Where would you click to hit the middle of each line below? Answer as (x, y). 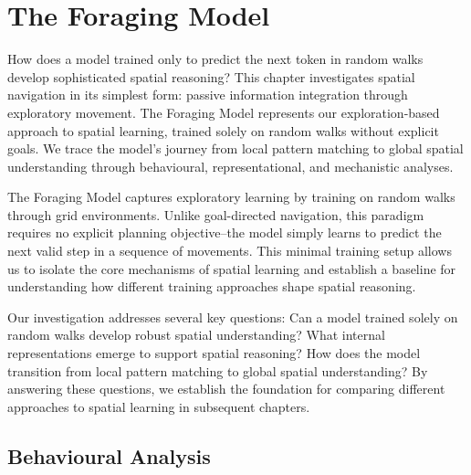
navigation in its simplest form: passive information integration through (208, 95)
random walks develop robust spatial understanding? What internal (196, 335)
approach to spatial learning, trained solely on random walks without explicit (223, 130)
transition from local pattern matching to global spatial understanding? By (218, 370)
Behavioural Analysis (109, 455)
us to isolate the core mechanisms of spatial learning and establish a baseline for (232, 268)
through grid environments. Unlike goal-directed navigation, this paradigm (216, 214)
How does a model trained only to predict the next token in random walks (215, 59)
